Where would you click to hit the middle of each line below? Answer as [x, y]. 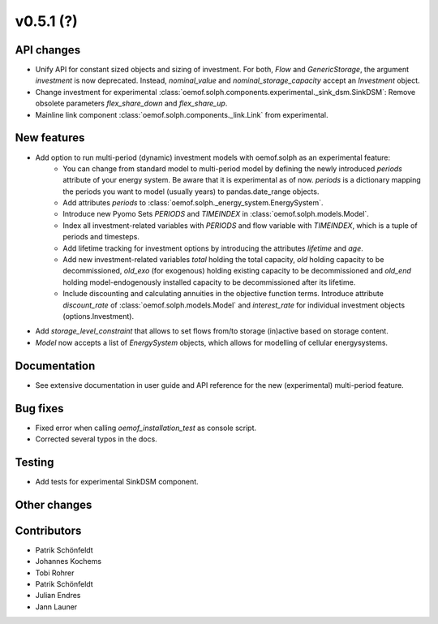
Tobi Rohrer [55, 573]
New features [50, 138]
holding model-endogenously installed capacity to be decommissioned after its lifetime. [209, 282]
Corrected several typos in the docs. [96, 439]
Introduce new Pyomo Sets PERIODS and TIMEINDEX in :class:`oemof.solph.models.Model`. [216, 214]
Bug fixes [39, 409]
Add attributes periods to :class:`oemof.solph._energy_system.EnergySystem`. [193, 203]
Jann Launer [56, 607]
